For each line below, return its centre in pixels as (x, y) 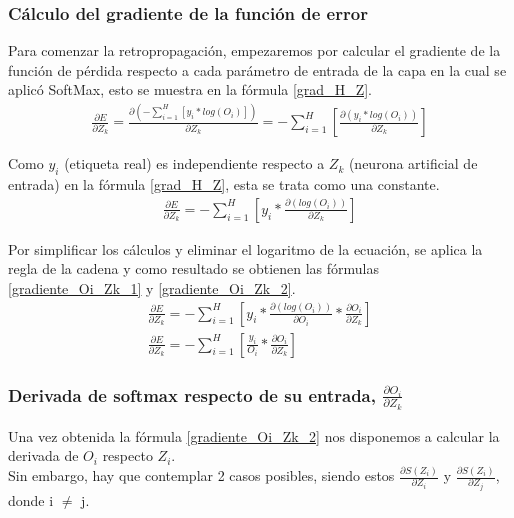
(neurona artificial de (413, 163)
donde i (31, 500)
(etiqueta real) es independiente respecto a (194, 163)
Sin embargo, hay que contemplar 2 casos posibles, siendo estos (201, 475)
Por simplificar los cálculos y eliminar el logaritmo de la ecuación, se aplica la (245, 248)
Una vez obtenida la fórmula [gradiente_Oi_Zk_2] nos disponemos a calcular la (254, 435)
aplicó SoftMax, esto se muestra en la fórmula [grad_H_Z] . (190, 89)
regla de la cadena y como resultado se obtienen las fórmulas (193, 268)
